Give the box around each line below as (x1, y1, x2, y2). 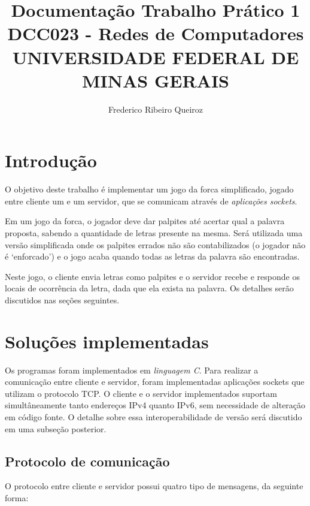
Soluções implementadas (5, 329, 209, 353)
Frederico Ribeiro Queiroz (108, 103, 203, 115)
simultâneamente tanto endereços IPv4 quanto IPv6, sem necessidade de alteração (5, 399, 306, 411)
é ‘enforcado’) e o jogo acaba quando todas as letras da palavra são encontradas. (5, 250, 300, 263)
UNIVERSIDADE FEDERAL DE (12, 44, 299, 69)
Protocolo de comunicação (5, 451, 170, 470)
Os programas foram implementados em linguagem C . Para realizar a (5, 363, 259, 376)
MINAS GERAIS (81, 68, 229, 92)
